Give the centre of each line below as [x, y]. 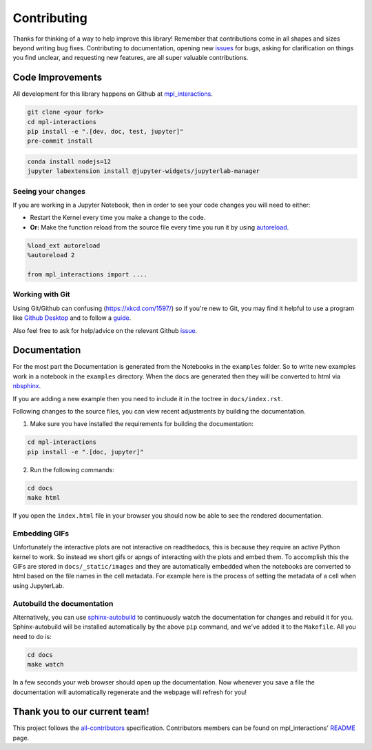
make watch [45, 665]
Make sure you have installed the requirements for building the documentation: [142, 424]
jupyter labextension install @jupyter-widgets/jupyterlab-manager [144, 171]
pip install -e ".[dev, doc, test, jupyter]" [105, 131]
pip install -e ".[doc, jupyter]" [85, 452]
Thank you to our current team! [81, 712]
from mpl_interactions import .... [87, 275]
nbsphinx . [27, 386]
